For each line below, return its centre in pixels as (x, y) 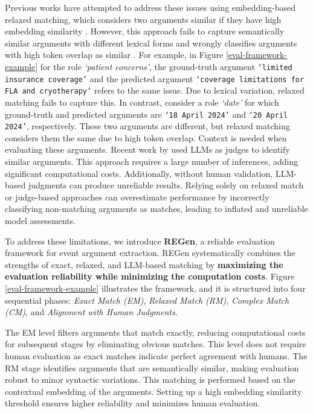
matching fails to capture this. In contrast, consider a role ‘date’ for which (142, 102)
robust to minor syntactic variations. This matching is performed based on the (150, 379)
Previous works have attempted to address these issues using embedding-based (150, 7)
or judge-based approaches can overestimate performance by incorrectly (137, 197)
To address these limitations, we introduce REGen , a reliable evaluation (140, 241)
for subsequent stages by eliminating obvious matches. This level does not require (156, 344)
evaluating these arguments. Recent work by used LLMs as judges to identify (147, 149)
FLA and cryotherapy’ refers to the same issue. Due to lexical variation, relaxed (155, 90)
